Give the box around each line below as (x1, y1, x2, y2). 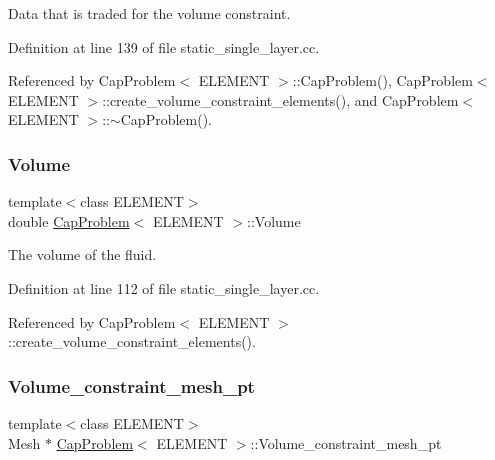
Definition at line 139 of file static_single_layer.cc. (8, 36, 320, 57)
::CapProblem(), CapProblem (292, 70, 473, 91)
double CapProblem (8, 210, 130, 231)
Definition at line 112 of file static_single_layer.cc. (8, 277, 320, 298)
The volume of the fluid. (8, 244, 157, 265)
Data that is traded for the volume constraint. (8, 3, 291, 23)
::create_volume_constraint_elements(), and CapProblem (102, 89, 459, 110)
